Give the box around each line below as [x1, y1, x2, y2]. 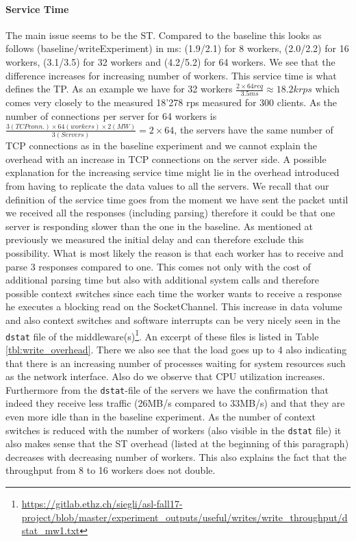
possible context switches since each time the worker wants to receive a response [5, 286, 342, 300]
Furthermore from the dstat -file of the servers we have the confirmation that [5, 382, 329, 397]
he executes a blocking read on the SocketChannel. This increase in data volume [5, 299, 342, 314]
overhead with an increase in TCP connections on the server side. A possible [5, 151, 327, 166]
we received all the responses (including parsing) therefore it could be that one [5, 205, 335, 220]
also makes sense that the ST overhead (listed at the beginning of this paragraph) [5, 436, 349, 451]
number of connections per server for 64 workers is [5, 109, 217, 123]
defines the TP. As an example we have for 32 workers [5, 81, 233, 96]
